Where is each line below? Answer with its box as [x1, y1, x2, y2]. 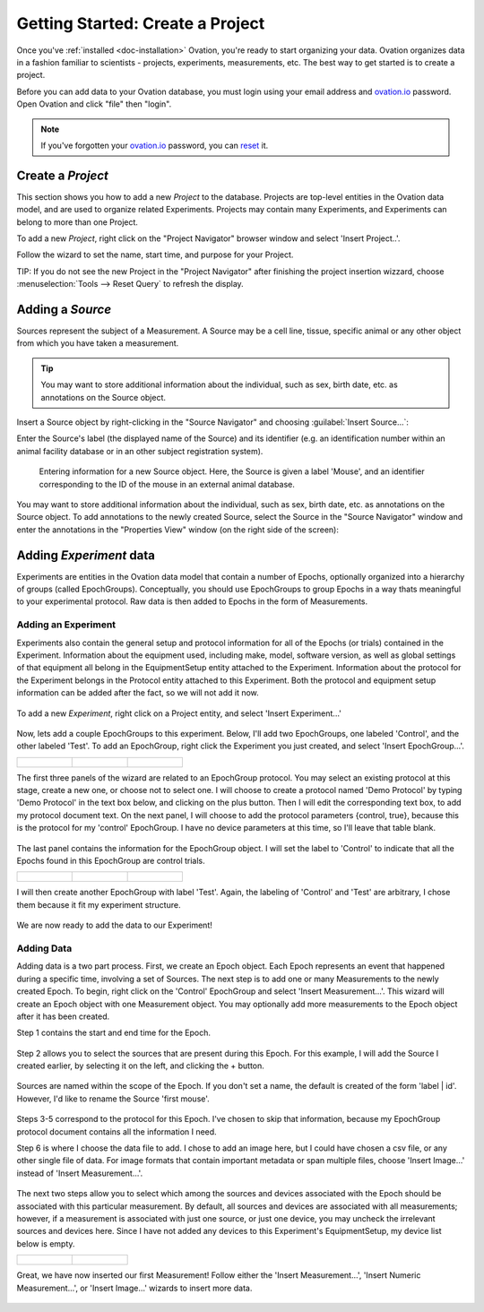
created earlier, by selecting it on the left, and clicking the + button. [16, 1060, 264, 1071]
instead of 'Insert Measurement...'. [16, 1168, 143, 1178]
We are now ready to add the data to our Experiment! [16, 919, 212, 931]
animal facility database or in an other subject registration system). [16, 445, 264, 456]
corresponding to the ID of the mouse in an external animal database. [39, 479, 295, 489]
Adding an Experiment [16, 618, 117, 631]
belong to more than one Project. [16, 216, 139, 228]
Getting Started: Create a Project [16, 13, 265, 33]
